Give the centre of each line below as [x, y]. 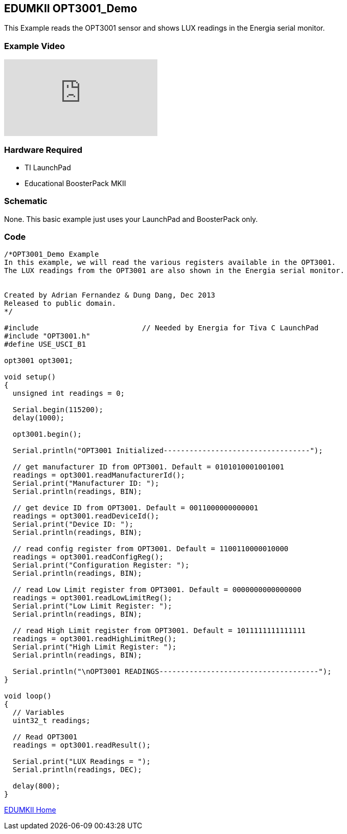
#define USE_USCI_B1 [45, 344]
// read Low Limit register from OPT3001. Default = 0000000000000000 [157, 590]
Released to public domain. [60, 303]
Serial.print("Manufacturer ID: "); [86, 483]
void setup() [30, 377]
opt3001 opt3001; [39, 361]
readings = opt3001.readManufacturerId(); [99, 475]
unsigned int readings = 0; [69, 393]
